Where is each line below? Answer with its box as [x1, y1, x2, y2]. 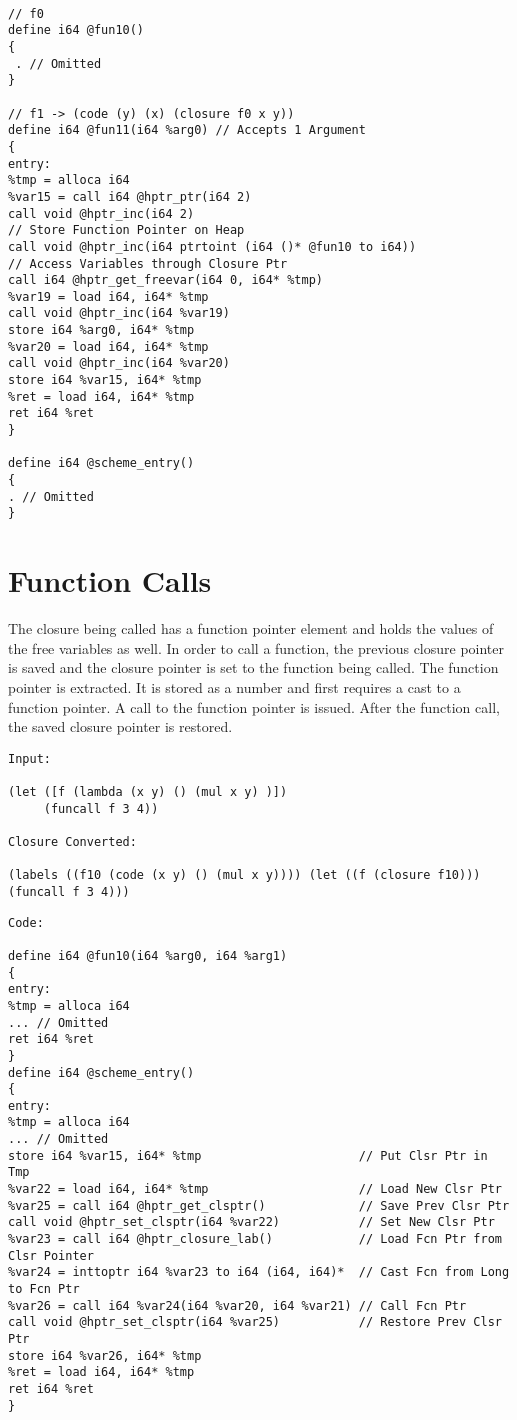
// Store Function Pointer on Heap [8, 223, 245, 238]
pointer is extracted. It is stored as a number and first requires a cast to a [8, 676, 461, 697]
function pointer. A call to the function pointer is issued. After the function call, [8, 696, 500, 717]
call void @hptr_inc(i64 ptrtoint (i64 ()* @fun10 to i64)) [8, 239, 417, 254]
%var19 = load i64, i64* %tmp [8, 289, 209, 304]
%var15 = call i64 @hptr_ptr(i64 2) [8, 189, 252, 204]
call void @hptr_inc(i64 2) [8, 206, 195, 221]
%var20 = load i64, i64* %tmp [8, 339, 209, 354]
